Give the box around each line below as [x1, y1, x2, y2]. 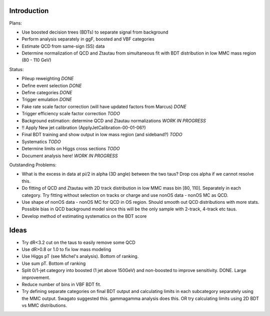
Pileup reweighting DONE [21, 76, 74, 82]
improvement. [21, 274, 50, 280]
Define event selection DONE [21, 83, 82, 89]
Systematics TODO [21, 138, 61, 145]
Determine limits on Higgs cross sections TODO [21, 146, 120, 152]
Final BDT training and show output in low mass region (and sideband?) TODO [21, 132, 182, 138]
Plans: [9, 20, 22, 26]
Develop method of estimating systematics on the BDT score [21, 213, 147, 219]
